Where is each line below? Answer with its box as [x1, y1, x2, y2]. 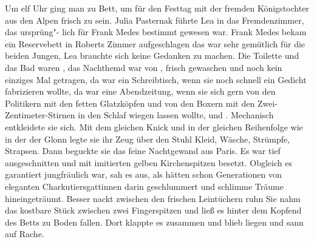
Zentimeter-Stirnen [5, 109, 75, 121]
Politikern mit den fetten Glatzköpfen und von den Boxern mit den [5, 96, 255, 109]
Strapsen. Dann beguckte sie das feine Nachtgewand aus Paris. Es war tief [5, 144, 281, 157]
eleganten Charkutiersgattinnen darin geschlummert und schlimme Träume [5, 180, 284, 192]
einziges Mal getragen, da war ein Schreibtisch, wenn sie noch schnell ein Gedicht [5, 73, 307, 86]
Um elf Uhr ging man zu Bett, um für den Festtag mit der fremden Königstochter [5, 2, 309, 14]
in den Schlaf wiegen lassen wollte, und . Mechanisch [78, 109, 274, 121]
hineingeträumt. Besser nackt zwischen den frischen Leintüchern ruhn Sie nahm [5, 192, 301, 204]
